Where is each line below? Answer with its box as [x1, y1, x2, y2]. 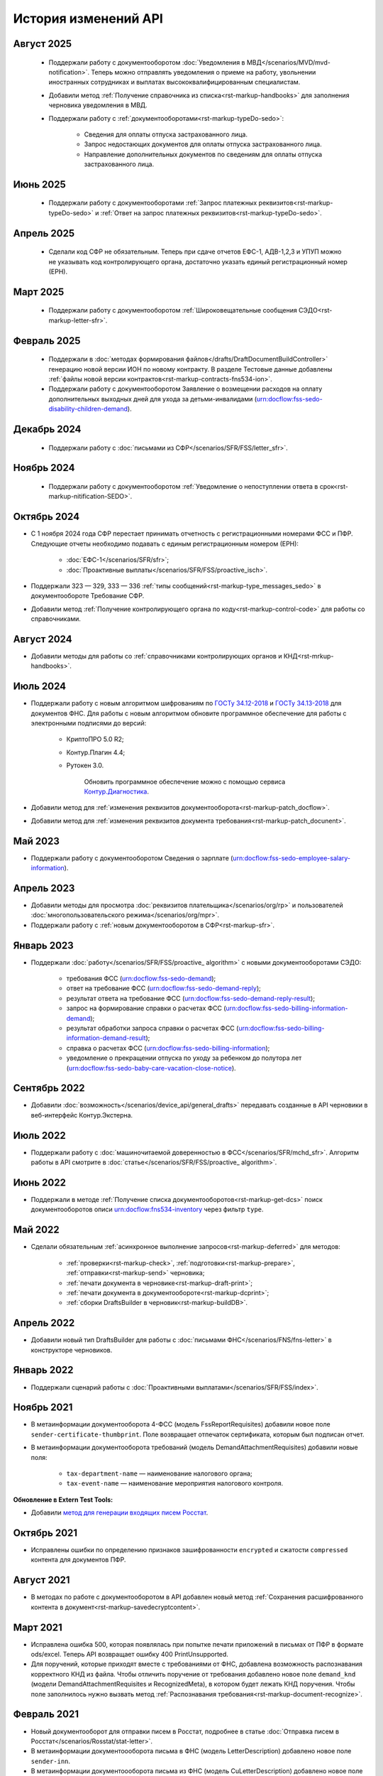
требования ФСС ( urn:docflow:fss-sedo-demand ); [66, 974, 216, 983]
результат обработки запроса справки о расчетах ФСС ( [66, 1024, 239, 1033]
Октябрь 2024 [13, 511, 80, 523]
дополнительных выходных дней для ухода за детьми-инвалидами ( [48, 394, 257, 403]
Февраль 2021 [13, 1709, 79, 1721]
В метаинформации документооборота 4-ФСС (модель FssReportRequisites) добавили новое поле [30, 1420, 331, 1429]
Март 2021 [13, 1621, 63, 1633]
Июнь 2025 [13, 178, 67, 190]
